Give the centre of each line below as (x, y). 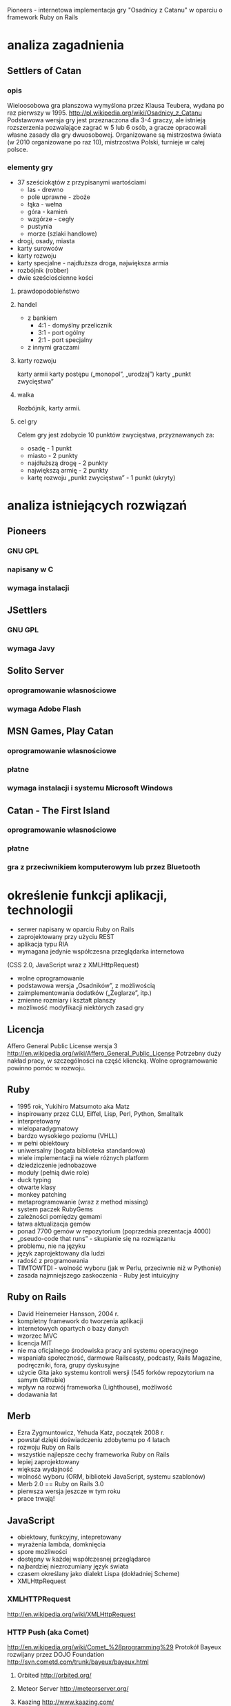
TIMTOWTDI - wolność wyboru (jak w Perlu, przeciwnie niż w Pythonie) (119, 1268)
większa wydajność (45, 1469)
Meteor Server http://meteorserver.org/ (73, 1688)
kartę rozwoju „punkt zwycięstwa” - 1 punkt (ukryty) (101, 478)
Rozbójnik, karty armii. (49, 408)
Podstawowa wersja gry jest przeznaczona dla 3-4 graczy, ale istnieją (106, 120)
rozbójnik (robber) (43, 271)
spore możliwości (42, 1552)
